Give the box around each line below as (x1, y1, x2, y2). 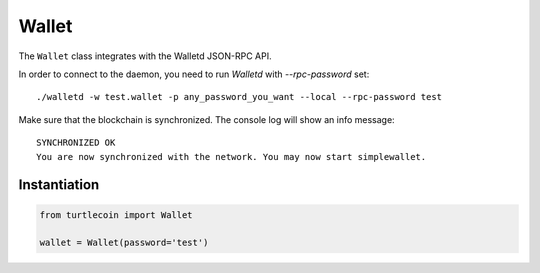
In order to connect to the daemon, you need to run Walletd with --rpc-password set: (18, 68, 370, 80)
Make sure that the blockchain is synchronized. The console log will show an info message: (18, 113, 395, 125)
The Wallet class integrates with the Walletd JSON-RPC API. (18, 50, 272, 62)
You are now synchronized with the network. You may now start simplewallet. (36, 151, 427, 162)
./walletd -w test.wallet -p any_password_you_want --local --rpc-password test (36, 91, 443, 103)
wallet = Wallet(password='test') (39, 237, 209, 249)
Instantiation (18, 176, 100, 194)
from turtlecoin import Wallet (39, 209, 194, 220)
